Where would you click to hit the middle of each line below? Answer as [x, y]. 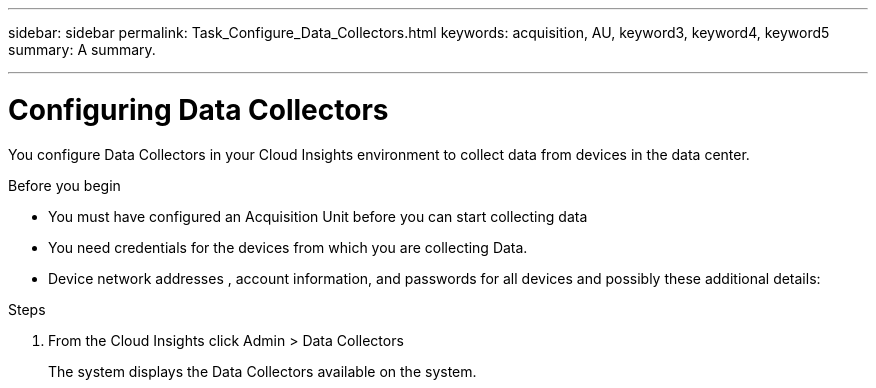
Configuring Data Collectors [198, 109]
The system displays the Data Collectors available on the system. [262, 371]
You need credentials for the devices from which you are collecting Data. [288, 247]
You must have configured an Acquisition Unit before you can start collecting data [318, 216]
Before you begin [64, 185]
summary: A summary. [82, 49]
